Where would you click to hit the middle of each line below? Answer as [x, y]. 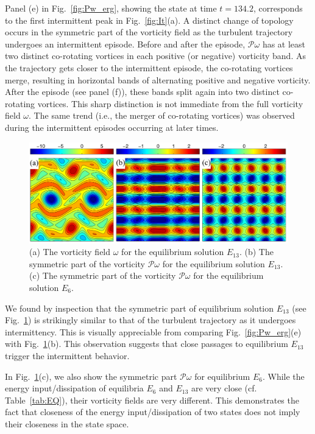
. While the [283, 376]
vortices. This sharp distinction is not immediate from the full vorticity [170, 103]
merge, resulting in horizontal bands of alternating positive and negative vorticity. [158, 79]
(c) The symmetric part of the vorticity [103, 275]
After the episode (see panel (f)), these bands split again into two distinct [142, 92]
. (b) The [256, 252]
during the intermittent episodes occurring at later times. [112, 127]
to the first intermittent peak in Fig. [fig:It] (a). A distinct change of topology [149, 20]
